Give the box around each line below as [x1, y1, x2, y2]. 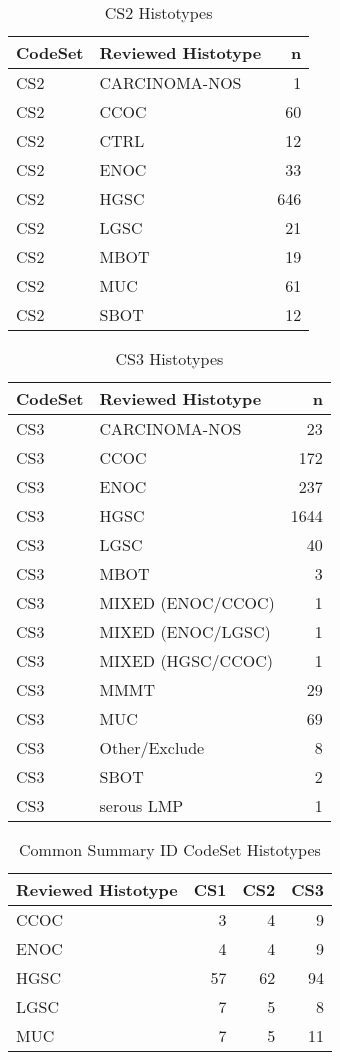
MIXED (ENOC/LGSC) [99, 620, 271, 643]
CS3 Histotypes [115, 347, 224, 370]
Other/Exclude [99, 736, 205, 759]
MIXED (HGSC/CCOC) [99, 649, 273, 672]
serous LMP [99, 794, 184, 817]
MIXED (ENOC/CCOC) [99, 591, 275, 614]
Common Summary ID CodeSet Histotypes [19, 838, 321, 861]
